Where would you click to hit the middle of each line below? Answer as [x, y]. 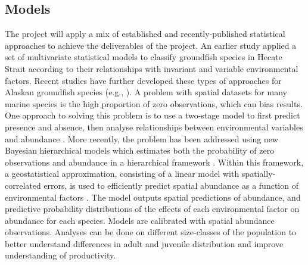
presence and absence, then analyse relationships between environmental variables [154, 127]
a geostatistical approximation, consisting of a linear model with [122, 174]
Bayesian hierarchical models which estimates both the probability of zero [140, 150]
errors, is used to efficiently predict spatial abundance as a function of [171, 185]
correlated [23, 185]
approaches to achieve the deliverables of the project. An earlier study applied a [151, 45]
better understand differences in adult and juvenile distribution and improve [144, 243]
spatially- [259, 174]
